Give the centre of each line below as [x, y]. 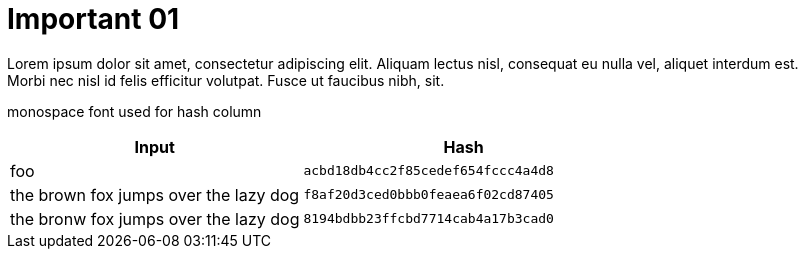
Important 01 [93, 19]
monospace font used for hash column [134, 111]
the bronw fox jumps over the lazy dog [155, 218]
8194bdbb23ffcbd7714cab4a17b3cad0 [428, 219]
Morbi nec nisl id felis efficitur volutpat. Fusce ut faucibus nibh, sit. [226, 80]
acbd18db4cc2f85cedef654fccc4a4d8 [428, 171]
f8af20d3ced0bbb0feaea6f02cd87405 [428, 195]
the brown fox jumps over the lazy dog [155, 194]
